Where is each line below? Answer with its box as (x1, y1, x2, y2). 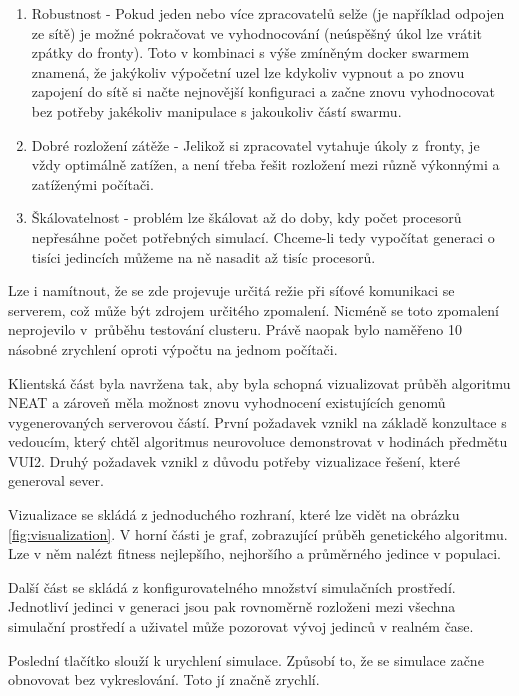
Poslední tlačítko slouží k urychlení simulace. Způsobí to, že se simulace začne (8, 649, 484, 670)
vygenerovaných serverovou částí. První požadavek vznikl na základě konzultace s (8, 411, 507, 432)
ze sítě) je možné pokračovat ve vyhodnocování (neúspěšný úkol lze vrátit (31, 22, 483, 43)
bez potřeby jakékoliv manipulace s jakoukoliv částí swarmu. (31, 100, 402, 121)
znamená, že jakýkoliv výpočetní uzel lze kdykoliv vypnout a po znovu (31, 61, 465, 82)
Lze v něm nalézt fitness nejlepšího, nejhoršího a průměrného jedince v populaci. (8, 543, 501, 564)
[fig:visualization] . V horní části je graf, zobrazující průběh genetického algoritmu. (8, 523, 508, 544)
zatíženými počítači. (31, 173, 154, 194)
